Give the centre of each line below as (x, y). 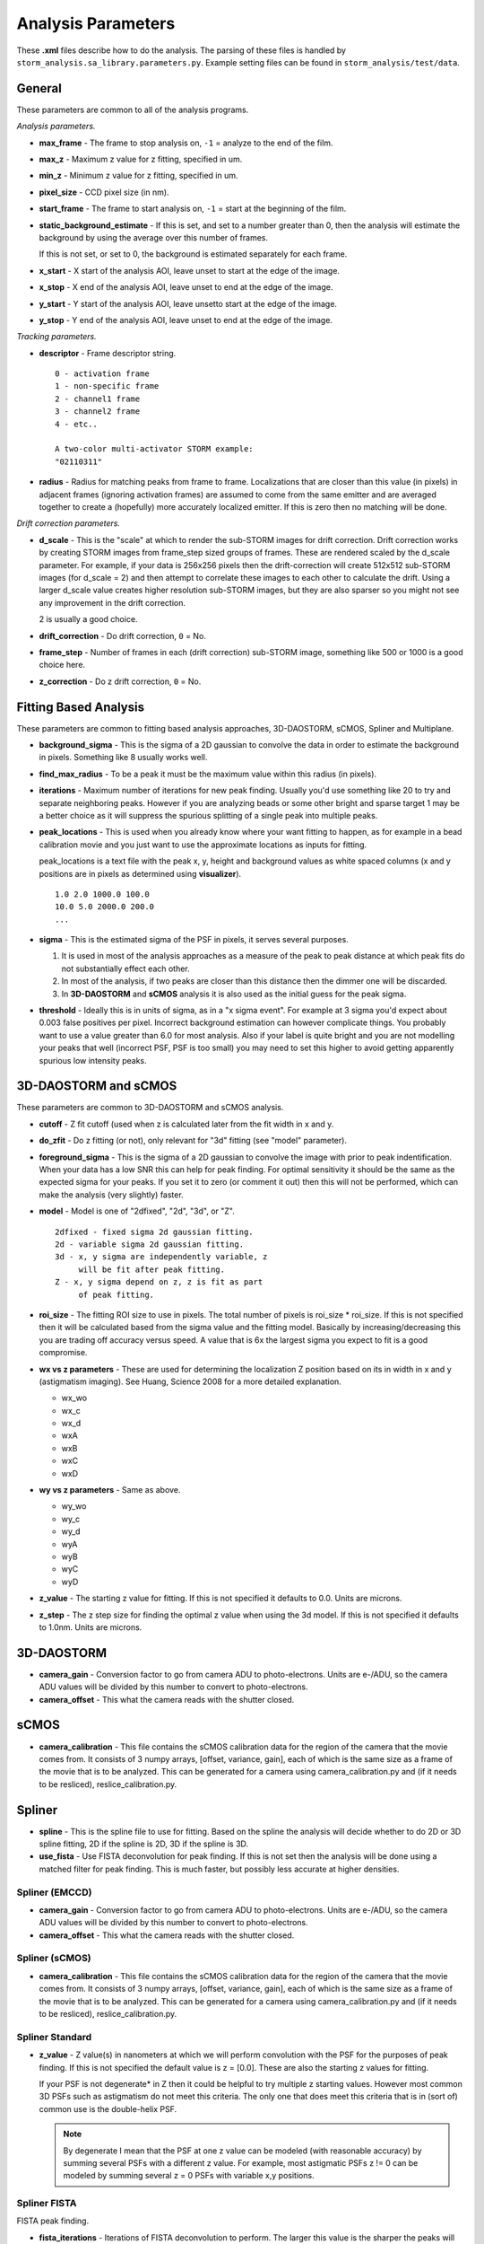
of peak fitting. (117, 1294)
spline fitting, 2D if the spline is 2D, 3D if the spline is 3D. (144, 1844)
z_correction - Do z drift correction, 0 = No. (120, 681)
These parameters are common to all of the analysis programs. (133, 110)
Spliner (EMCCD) (54, 1892)
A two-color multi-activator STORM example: (155, 449)
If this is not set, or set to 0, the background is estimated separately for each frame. (193, 254)
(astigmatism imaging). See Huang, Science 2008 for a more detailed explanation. (190, 1381)
